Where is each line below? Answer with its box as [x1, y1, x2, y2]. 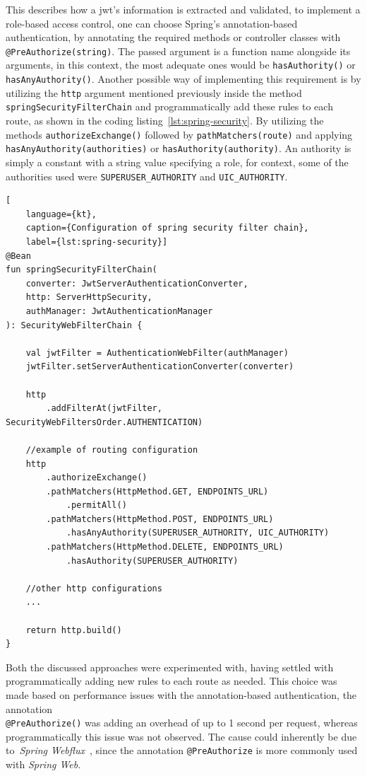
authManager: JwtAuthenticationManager [25, 306, 213, 316]
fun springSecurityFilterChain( [6, 265, 157, 275]
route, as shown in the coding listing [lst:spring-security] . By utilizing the [6, 113, 324, 128]
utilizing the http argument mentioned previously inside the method [6, 85, 302, 100]
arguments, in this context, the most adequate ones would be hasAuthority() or [6, 57, 356, 72]
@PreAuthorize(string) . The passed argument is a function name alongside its [6, 43, 351, 58]
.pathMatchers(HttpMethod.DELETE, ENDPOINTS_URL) [46, 542, 284, 552]
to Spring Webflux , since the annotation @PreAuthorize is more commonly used [6, 743, 358, 758]
